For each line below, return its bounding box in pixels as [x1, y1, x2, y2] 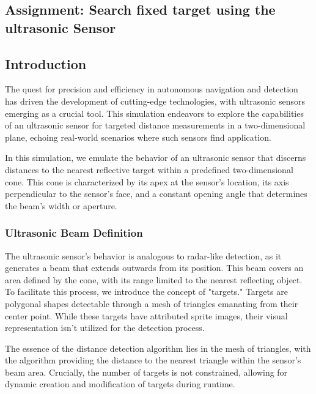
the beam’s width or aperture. [5, 199, 117, 212]
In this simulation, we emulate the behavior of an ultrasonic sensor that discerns [5, 151, 306, 164]
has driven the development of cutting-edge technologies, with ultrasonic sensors [5, 94, 305, 107]
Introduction [5, 54, 87, 73]
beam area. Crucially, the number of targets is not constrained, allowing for [5, 365, 288, 378]
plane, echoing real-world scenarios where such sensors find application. [5, 130, 271, 143]
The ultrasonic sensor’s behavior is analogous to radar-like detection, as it [5, 249, 282, 262]
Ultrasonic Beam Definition [5, 225, 143, 240]
